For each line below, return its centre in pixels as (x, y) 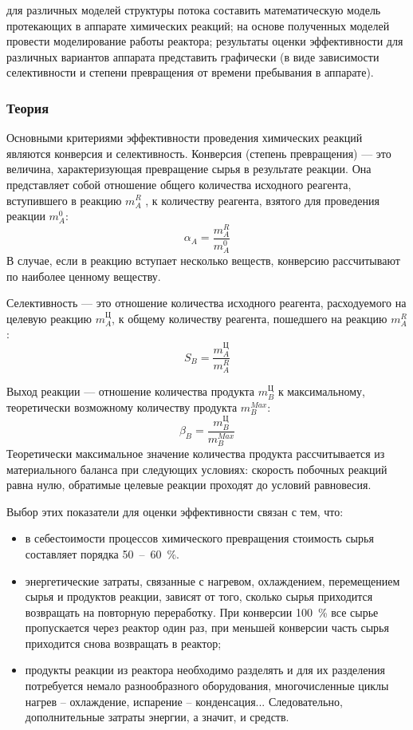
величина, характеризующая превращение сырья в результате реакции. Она (189, 169)
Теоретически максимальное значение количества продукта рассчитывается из (196, 453)
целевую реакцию (49, 318)
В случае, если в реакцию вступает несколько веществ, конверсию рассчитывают (203, 260)
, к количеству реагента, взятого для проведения (262, 200)
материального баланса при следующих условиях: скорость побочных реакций (197, 469)
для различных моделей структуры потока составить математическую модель (194, 10)
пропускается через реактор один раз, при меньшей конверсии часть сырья (207, 627)
